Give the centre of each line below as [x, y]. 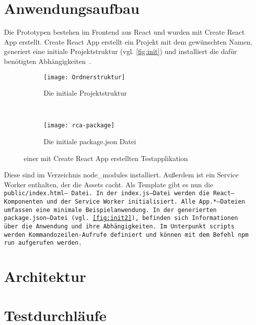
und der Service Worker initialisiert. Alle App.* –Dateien [146, 202]
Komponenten [24, 202]
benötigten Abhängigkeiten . [48, 61]
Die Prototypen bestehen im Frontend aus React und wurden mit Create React [124, 32]
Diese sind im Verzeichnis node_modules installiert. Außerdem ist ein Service [121, 175]
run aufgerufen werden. [43, 243]
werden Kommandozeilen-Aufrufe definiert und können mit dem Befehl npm [126, 235]
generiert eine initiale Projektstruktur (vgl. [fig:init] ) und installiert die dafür [121, 51]
